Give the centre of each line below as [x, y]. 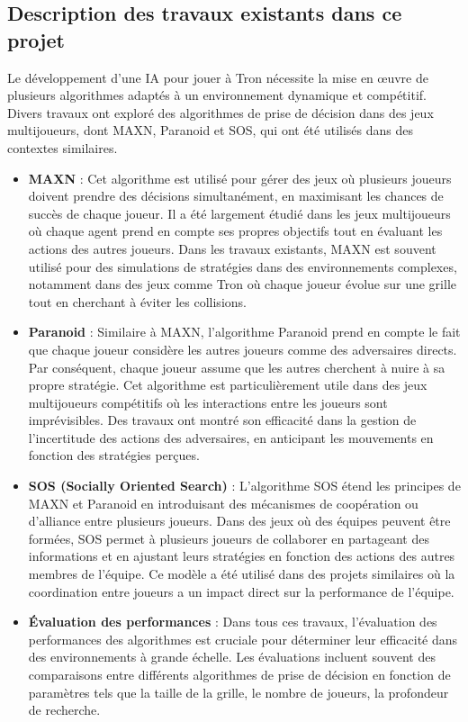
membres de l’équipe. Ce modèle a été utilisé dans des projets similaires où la [242, 574]
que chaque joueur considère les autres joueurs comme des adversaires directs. [243, 349]
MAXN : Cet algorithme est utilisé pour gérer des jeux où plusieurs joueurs [240, 178]
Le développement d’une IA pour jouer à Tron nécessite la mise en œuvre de [218, 77]
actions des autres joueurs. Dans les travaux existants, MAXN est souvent [232, 248]
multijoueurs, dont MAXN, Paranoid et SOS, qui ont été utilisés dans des [211, 130]
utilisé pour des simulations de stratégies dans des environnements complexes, [243, 266]
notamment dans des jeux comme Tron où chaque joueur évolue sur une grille [242, 284]
